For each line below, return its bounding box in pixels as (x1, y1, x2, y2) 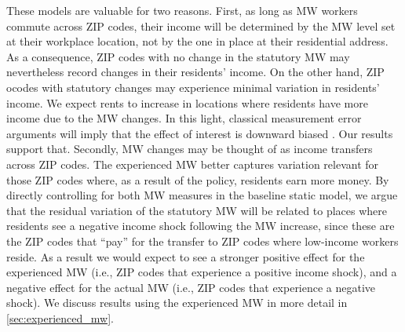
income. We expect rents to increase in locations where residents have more (6, 94, 368, 111)
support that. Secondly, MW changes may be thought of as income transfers (6, 140, 373, 157)
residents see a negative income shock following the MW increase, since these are (6, 217, 395, 234)
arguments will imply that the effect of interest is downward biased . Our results (6, 125, 393, 141)
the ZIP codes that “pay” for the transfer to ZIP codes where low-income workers (6, 232, 399, 249)
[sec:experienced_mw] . (6, 309, 115, 326)
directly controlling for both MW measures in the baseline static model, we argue (6, 187, 398, 203)
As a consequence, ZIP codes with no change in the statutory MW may (6, 48, 350, 64)
